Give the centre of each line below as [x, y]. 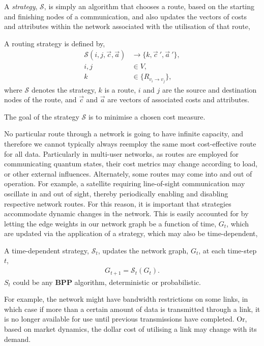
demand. [18, 339]
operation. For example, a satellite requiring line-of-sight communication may [125, 183]
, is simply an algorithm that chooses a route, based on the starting [149, 6]
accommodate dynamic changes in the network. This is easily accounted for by [126, 213]
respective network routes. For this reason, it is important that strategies [118, 203]
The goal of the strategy [42, 116]
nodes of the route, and [40, 99]
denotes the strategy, [64, 89]
